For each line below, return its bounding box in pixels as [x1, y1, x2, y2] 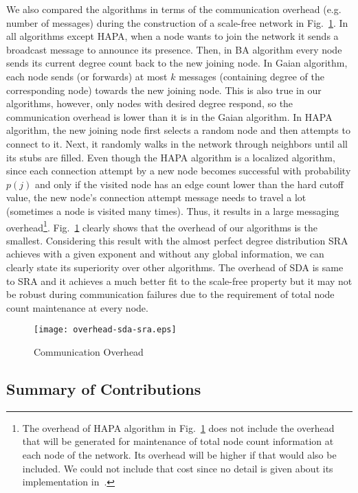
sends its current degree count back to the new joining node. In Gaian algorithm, [6, 56, 348, 70]
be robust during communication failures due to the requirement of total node [6, 287, 335, 301]
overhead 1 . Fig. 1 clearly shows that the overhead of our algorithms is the [6, 218, 317, 234]
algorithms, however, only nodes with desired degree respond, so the [6, 96, 293, 111]
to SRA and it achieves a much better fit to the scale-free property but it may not [6, 273, 353, 288]
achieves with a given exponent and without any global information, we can [6, 246, 324, 261]
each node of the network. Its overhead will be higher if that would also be [22, 447, 337, 461]
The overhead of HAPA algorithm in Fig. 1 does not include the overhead [22, 420, 335, 435]
